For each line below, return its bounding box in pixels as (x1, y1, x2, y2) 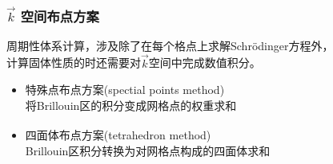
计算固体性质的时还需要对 (6, 54, 141, 71)
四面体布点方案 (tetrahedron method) (25, 127, 211, 143)
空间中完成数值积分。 (148, 54, 261, 71)
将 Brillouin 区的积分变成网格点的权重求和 (25, 96, 237, 113)
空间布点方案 (20, 6, 99, 25)
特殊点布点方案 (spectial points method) (25, 81, 225, 98)
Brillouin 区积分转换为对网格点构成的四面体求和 (25, 142, 271, 158)
